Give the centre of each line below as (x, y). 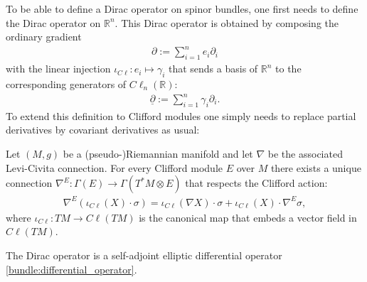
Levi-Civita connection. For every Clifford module (115, 167)
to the (288, 69)
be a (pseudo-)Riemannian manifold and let (158, 154)
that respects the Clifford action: (256, 183)
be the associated (305, 154)
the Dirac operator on (53, 22)
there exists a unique (316, 167)
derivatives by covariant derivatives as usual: (103, 130)
